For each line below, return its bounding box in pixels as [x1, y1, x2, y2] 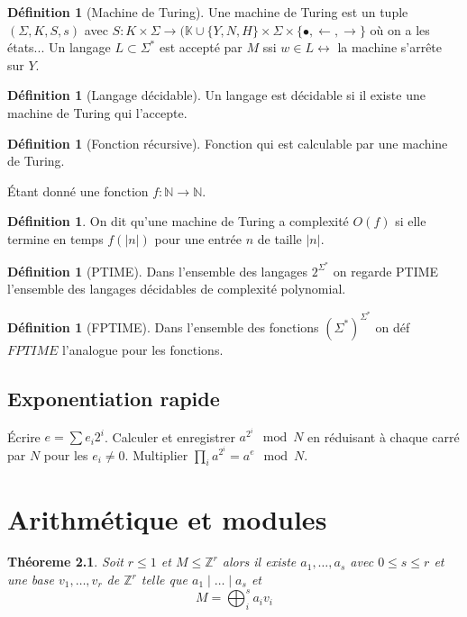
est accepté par [159, 38, 243, 57]
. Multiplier [124, 445, 188, 464]
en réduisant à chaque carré [307, 427, 460, 446]
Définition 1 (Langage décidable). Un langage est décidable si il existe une [7, 86, 426, 104]
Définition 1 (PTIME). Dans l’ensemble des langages [7, 261, 307, 280]
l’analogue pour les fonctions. [61, 340, 224, 358]
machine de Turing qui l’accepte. [7, 103, 188, 122]
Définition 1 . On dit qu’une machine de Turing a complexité [7, 212, 349, 231]
